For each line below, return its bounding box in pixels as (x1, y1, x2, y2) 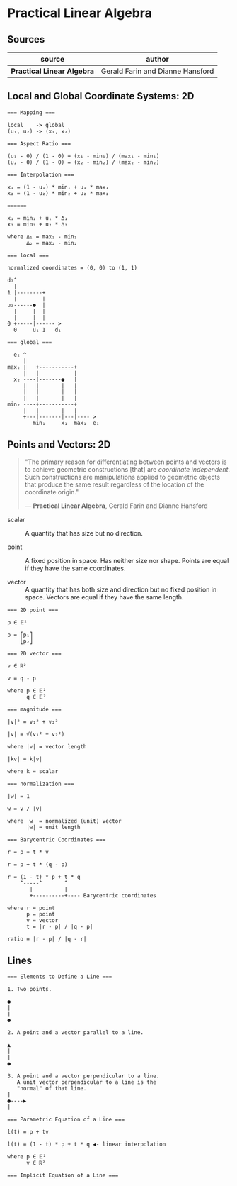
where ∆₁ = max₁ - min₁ (7, 233, 78, 240)
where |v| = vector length (7, 743, 87, 750)
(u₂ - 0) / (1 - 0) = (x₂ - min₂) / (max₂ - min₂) (7, 158, 160, 166)
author (146, 55, 169, 64)
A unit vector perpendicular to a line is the (16, 1079, 157, 1086)
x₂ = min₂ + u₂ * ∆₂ (7, 221, 69, 228)
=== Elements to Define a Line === (7, 973, 112, 980)
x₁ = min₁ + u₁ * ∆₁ (7, 214, 69, 221)
